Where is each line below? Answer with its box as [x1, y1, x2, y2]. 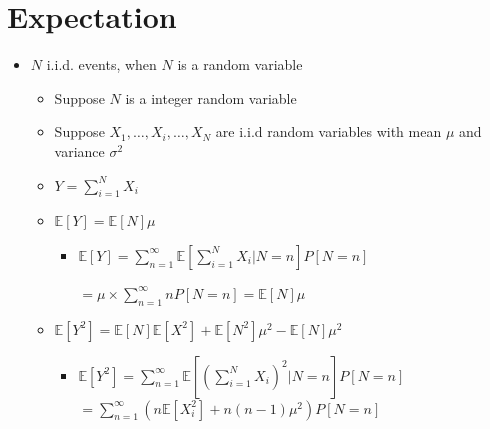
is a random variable [177, 54, 303, 75]
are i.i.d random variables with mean [215, 121, 442, 142]
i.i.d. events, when [46, 54, 157, 75]
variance [54, 140, 105, 161]
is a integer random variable [125, 87, 297, 108]
